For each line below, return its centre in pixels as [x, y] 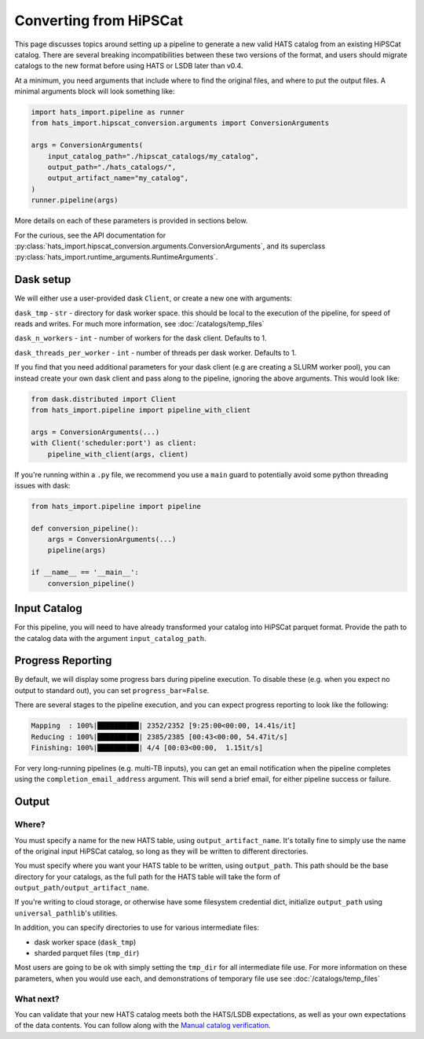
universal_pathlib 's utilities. [66, 913]
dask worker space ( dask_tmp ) [85, 942]
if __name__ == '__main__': [85, 573]
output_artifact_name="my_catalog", [118, 178]
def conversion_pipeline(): [85, 528]
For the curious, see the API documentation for [90, 235]
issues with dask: [42, 485]
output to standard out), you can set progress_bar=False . [112, 690]
